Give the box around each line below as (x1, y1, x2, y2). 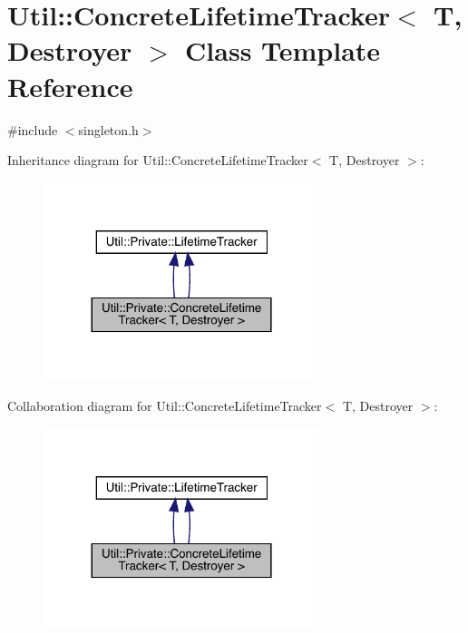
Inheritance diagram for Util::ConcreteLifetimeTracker (7, 151, 308, 170)
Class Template (185, 32, 381, 69)
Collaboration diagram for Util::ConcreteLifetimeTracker (7, 396, 322, 415)
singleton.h (78, 120, 139, 139)
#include (7, 120, 58, 139)
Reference (7, 67, 133, 104)
